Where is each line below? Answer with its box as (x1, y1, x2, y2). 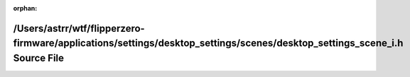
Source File (13, 52, 64, 64)
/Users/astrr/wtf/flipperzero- (13, 22, 145, 35)
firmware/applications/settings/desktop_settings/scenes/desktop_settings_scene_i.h (13, 37, 404, 49)
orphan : (13, 4, 38, 12)
